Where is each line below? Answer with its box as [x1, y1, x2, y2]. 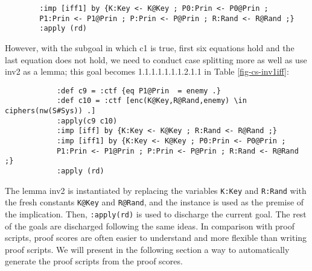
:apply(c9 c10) [56, 116, 118, 125]
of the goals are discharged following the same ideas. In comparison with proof [5, 219, 295, 232]
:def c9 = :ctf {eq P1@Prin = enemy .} [56, 86, 221, 95]
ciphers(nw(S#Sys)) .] [5, 107, 96, 116]
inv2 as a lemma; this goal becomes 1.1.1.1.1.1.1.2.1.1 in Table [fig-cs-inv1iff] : [5, 65, 289, 78]
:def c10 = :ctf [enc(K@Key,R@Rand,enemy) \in [56, 96, 247, 105]
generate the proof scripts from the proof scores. [5, 255, 183, 267]
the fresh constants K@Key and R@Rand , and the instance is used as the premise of [5, 196, 304, 208]
